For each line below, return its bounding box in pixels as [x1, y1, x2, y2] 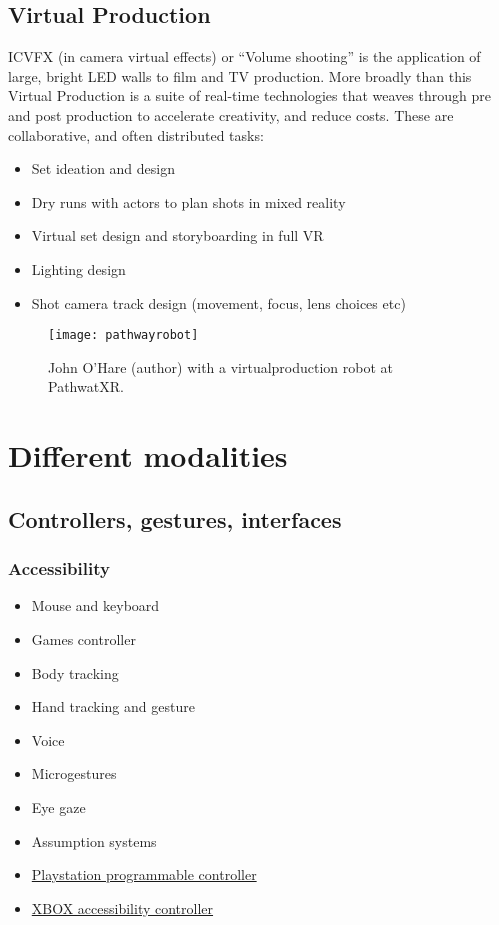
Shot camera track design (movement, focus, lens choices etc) [31, 292, 406, 313]
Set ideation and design [31, 158, 176, 179]
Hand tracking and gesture [31, 696, 195, 717]
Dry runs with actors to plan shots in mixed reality [31, 191, 346, 212]
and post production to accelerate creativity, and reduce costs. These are [8, 104, 454, 125]
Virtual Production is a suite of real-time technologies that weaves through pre [8, 85, 491, 106]
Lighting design [31, 258, 126, 279]
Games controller [31, 628, 136, 649]
